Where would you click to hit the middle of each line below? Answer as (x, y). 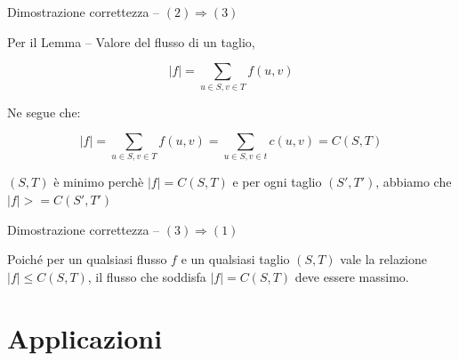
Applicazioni (85, 337)
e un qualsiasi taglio (235, 259)
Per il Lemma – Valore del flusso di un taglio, (131, 41)
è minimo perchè (99, 182)
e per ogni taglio (277, 182)
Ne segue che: (44, 112)
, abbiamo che (414, 182)
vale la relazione (383, 259)
